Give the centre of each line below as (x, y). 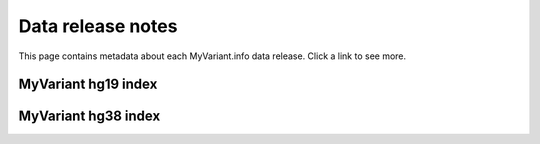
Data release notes (98, 26)
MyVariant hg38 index (89, 116)
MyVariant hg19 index (88, 84)
